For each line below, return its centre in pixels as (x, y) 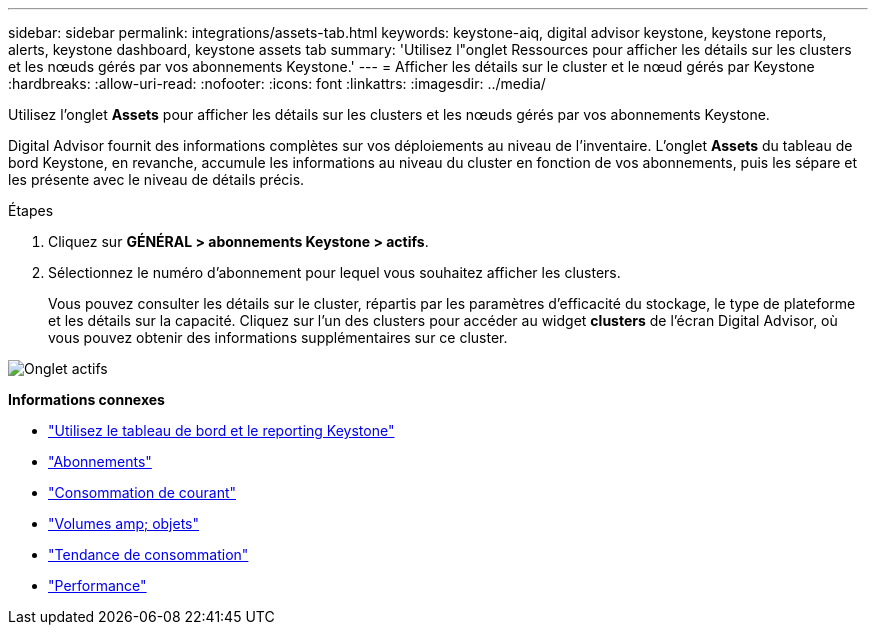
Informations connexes (86, 399)
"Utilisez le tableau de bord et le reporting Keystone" (221, 430)
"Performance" (97, 585)
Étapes (31, 210)
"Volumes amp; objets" (124, 523)
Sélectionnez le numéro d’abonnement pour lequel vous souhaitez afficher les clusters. (334, 272)
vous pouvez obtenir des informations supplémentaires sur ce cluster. (278, 337)
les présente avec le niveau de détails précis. (156, 179)
